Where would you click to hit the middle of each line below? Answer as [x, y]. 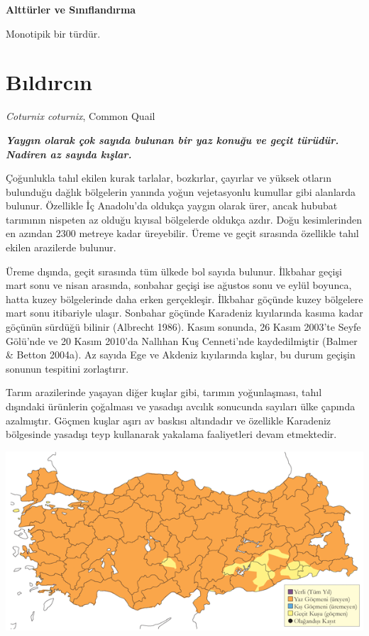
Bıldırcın [49, 82]
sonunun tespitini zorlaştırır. [67, 368]
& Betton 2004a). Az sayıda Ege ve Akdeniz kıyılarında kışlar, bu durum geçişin [181, 355]
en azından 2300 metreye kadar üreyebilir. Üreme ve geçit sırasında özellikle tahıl [182, 233]
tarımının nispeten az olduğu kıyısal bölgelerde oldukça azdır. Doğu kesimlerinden [184, 219]
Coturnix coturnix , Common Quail [81, 116]
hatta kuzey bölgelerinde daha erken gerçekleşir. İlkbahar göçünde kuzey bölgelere [184, 298]
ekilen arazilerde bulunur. [61, 247]
